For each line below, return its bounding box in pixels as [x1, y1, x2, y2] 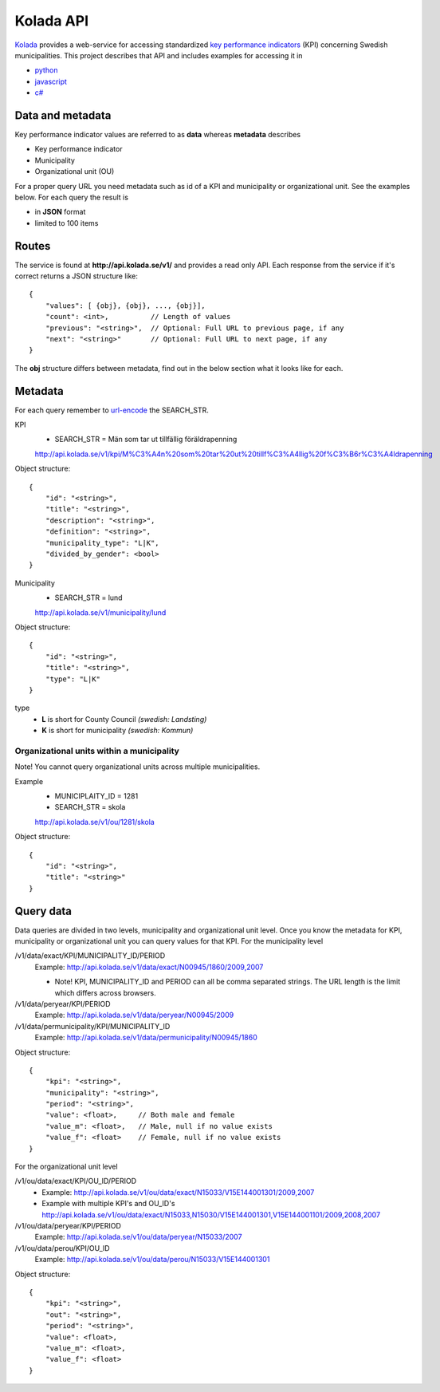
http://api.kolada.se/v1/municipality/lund [34, 607, 167, 617]
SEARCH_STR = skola [54, 802, 126, 812]
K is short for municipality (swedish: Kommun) [41, 726, 194, 735]
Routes [14, 239, 51, 253]
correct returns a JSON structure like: [14, 271, 139, 281]
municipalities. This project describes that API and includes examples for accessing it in [14, 50, 303, 60]
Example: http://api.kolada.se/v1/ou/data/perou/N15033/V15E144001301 [34, 1255, 270, 1264]
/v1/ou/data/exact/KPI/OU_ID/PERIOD [14, 1177, 137, 1186]
